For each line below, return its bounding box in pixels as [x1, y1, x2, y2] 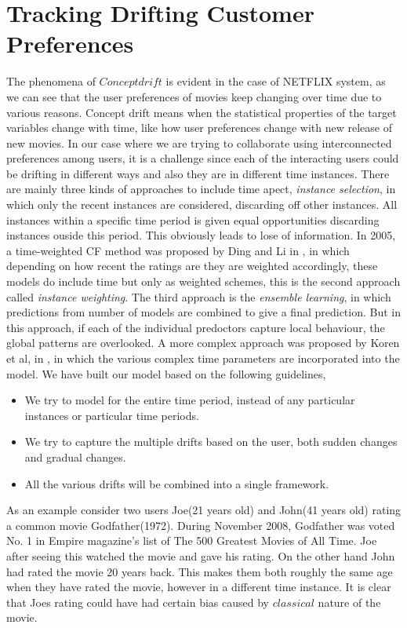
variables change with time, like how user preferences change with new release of [6, 119, 392, 136]
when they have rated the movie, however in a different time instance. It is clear [6, 579, 391, 595]
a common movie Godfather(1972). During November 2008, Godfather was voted [6, 517, 395, 533]
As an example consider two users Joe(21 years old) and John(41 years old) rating [6, 502, 402, 518]
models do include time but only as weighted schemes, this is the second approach [6, 273, 401, 290]
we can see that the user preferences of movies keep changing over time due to [6, 88, 382, 104]
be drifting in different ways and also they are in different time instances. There [6, 165, 390, 181]
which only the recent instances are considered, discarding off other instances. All [6, 196, 398, 213]
